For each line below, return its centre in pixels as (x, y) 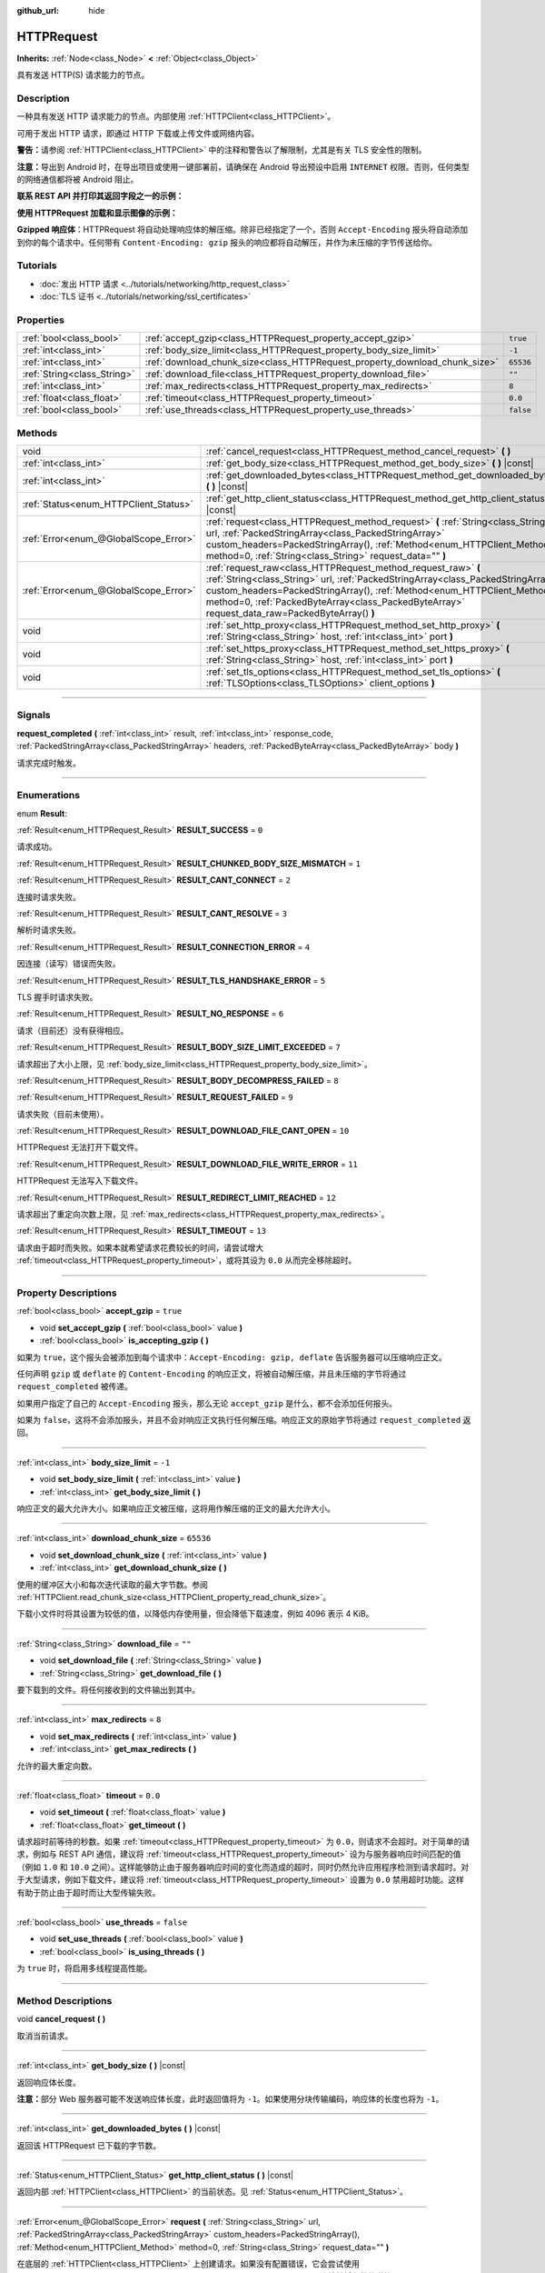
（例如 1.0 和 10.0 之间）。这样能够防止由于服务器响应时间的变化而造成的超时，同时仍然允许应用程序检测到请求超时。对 (243, 1867)
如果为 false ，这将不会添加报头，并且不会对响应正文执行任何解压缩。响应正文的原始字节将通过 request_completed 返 (244, 1420)
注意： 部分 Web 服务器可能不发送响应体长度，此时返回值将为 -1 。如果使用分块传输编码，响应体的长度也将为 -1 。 (230, 2098)
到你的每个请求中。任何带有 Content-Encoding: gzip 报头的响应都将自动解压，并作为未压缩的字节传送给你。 (227, 242)
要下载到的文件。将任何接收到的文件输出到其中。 (108, 1689)
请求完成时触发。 (49, 763)
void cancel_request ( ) (61, 2019)
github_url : (38, 10)
